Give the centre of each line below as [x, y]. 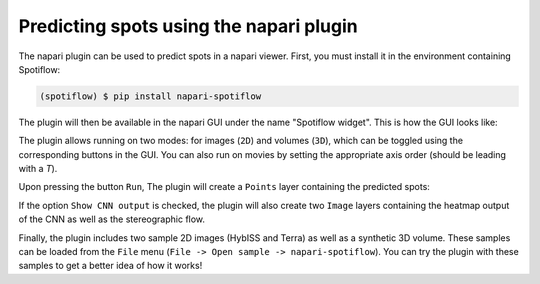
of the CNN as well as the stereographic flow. [111, 219]
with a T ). [38, 169]
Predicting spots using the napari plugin [188, 26]
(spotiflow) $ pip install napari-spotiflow [150, 96]
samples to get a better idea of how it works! [110, 266]
